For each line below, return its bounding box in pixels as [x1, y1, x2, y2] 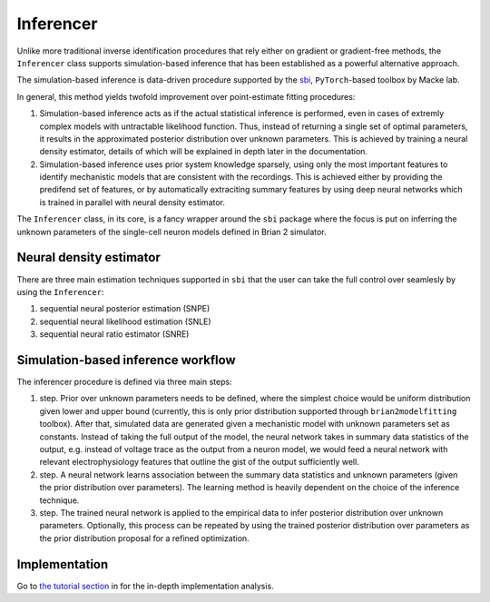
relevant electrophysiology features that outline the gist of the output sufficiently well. [39, 457, 360, 468]
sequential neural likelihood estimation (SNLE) [39, 316, 212, 327]
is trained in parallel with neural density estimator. [39, 196, 226, 208]
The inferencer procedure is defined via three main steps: [16, 377, 232, 387]
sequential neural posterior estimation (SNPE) [39, 303, 211, 314]
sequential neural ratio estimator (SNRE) [39, 329, 190, 340]
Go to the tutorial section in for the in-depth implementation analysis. [16, 580, 274, 591]
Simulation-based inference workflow [16, 352, 236, 368]
